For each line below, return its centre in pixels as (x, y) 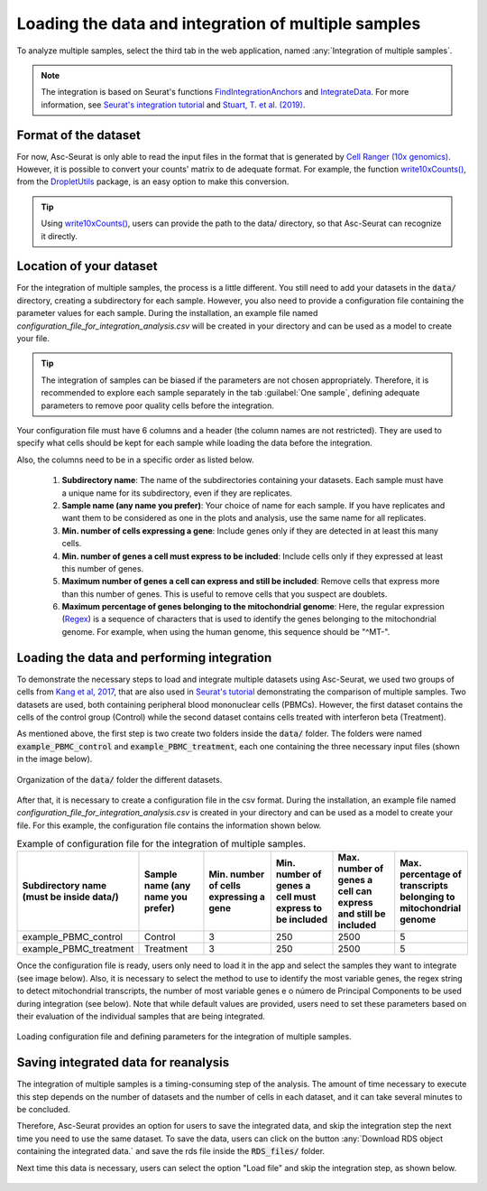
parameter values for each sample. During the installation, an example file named (167, 313)
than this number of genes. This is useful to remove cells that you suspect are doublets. (225, 594)
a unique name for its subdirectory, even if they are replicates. (177, 493)
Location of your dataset (87, 266)
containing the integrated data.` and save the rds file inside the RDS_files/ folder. (170, 1151)
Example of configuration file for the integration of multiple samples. (161, 844)
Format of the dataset (79, 135)
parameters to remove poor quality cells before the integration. (158, 405)
